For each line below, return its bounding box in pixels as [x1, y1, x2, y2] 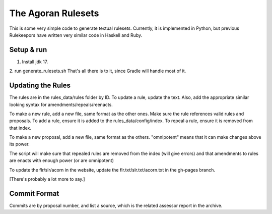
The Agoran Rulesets [9, 8, 99, 19]
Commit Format [9, 189, 59, 198]
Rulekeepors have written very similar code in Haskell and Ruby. [9, 32, 143, 38]
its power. [9, 141, 30, 147]
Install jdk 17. [22, 59, 48, 65]
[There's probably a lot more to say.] [9, 176, 85, 182]
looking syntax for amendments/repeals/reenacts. [9, 101, 113, 108]
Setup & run [9, 45, 47, 54]
